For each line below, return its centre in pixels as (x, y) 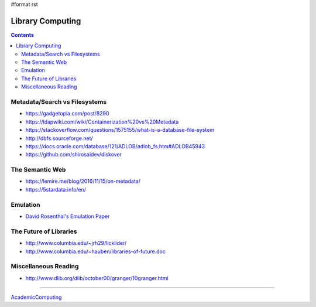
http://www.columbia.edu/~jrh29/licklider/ (76, 243)
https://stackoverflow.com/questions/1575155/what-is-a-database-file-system (120, 130)
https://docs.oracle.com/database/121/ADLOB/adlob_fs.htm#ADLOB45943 (115, 146)
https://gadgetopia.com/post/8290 (67, 114)
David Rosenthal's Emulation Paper (68, 216)
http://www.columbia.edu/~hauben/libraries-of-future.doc (96, 251)
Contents (23, 35)
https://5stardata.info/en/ (56, 189)
